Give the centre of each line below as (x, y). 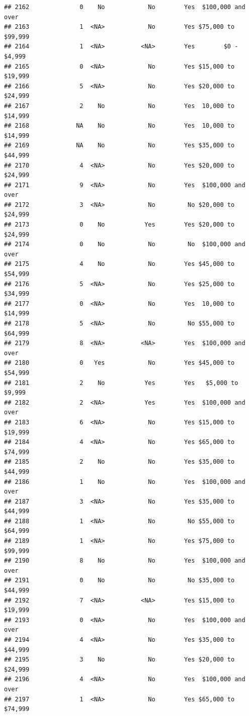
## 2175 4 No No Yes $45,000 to (119, 264)
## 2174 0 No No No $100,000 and (125, 244)
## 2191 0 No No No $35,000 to (119, 581)
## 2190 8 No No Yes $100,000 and (125, 561)
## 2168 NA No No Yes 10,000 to (119, 126)
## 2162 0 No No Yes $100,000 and (125, 7)
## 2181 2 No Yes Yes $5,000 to (121, 383)
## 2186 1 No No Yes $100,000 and (125, 482)
